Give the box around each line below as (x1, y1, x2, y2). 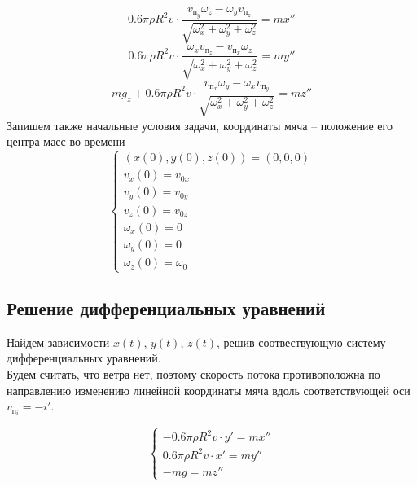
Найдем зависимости (7, 333, 110, 350)
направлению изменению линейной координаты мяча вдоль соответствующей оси (7, 381, 410, 398)
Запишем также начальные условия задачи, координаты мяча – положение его (7, 116, 393, 134)
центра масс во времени (7, 133, 125, 150)
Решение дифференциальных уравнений (7, 296, 326, 321)
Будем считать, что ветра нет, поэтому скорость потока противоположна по (7, 366, 380, 383)
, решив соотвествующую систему (217, 333, 386, 350)
